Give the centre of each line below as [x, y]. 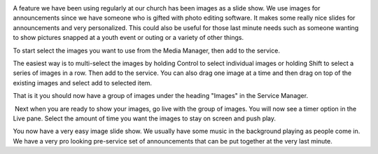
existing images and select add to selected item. [83, 83]
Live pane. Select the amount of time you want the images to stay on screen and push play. [145, 118]
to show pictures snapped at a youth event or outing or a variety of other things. [128, 38]
